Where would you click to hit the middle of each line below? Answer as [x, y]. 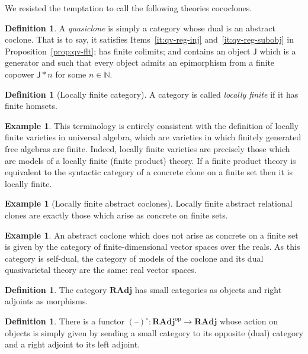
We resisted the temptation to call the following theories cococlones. [129, 8]
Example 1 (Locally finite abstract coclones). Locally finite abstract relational [149, 203]
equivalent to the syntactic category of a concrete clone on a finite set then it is [149, 172]
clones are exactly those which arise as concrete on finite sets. [116, 215]
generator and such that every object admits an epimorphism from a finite [140, 62]
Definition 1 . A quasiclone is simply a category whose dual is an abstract [140, 28]
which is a [278, 51]
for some [71, 74]
